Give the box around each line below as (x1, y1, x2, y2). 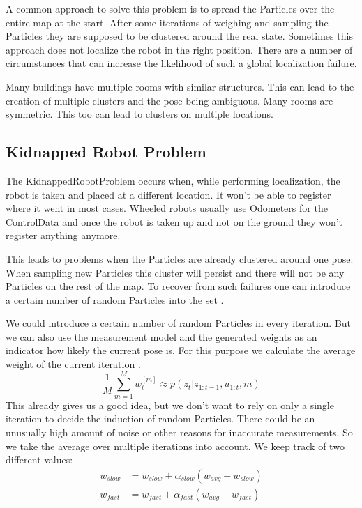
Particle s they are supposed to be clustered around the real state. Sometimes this (6, 29, 353, 43)
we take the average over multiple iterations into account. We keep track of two (6, 438, 345, 453)
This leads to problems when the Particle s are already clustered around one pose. (6, 251, 354, 265)
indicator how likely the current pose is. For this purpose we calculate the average (6, 343, 356, 357)
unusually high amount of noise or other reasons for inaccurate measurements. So (6, 424, 353, 439)
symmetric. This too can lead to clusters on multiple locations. (6, 107, 273, 121)
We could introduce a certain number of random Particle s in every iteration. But (6, 316, 352, 330)
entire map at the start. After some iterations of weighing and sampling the (6, 15, 329, 29)
